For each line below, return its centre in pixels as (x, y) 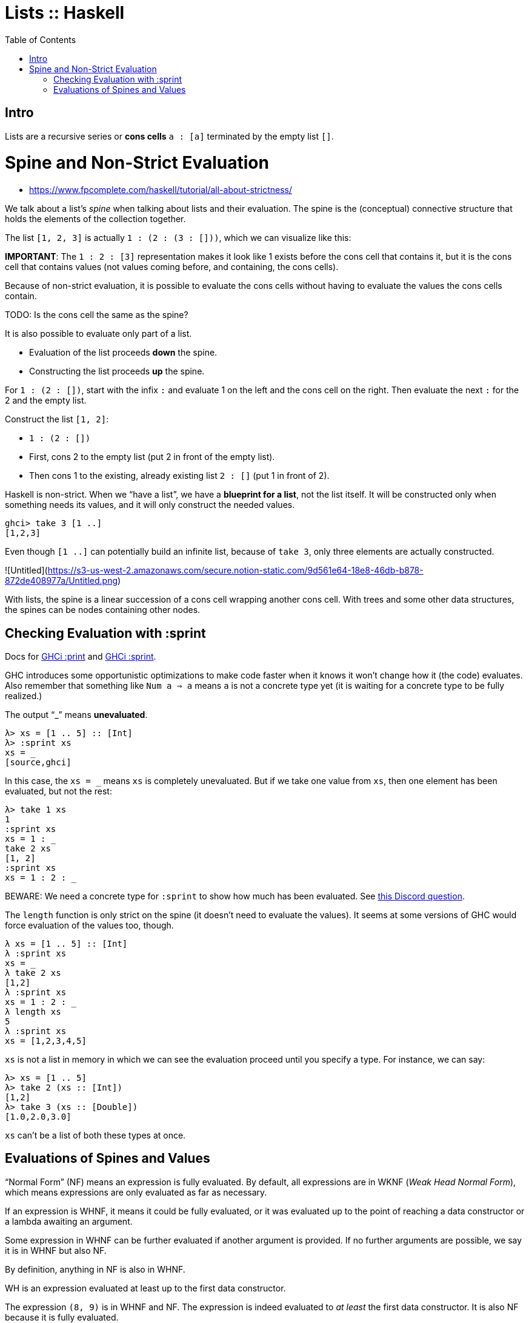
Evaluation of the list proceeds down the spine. (123, 353)
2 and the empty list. (46, 401)
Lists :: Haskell (65, 13)
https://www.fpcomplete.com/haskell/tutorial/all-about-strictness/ (161, 190)
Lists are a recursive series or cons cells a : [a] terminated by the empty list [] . (169, 136)
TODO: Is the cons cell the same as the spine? (97, 315)
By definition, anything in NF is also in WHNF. (95, 1269)
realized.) (24, 695)
